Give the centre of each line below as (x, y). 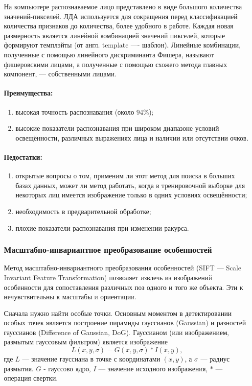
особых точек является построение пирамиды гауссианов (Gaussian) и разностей (125, 323)
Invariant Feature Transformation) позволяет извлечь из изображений (108, 277)
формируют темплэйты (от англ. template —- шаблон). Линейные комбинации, (122, 45)
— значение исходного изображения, (153, 368)
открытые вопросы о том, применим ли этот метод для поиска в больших (125, 176)
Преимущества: (28, 93)
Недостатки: (23, 157)
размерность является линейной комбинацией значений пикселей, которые (115, 35)
